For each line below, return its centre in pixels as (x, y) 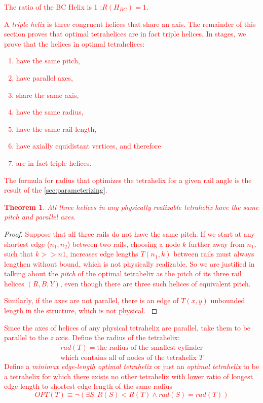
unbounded (228, 300)
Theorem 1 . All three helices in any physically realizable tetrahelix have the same (131, 207)
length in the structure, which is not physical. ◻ (81, 310)
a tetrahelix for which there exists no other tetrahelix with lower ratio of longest (129, 376)
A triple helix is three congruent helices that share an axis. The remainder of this (130, 24)
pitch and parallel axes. (40, 217)
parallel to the (26, 337)
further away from (217, 244)
